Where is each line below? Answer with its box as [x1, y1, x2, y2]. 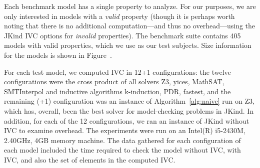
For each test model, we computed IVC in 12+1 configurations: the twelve [4, 66, 231, 77]
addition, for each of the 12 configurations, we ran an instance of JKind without [4, 115, 249, 126]
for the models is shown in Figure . [4, 49, 112, 60]
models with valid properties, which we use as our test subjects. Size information [4, 40, 251, 50]
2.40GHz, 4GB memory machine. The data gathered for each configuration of [4, 135, 241, 145]
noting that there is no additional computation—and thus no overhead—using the [4, 20, 255, 31]
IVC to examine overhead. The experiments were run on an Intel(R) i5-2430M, [4, 125, 245, 136]
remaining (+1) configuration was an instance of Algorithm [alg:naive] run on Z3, [4, 96, 254, 106]
